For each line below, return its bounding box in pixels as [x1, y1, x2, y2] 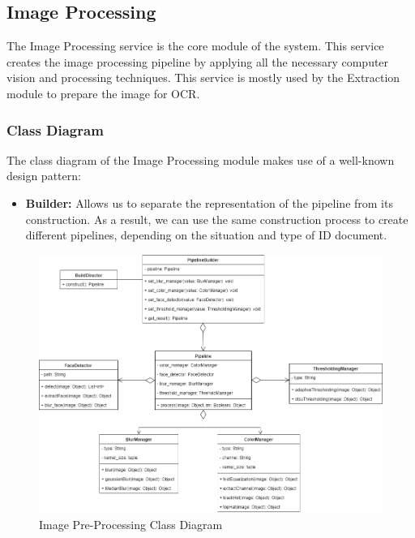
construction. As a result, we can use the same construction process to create [25, 210, 409, 227]
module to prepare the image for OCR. [6, 84, 200, 101]
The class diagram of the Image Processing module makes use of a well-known [6, 151, 395, 168]
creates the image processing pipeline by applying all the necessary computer [6, 53, 389, 70]
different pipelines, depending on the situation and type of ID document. [25, 226, 387, 243]
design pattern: [6, 167, 81, 184]
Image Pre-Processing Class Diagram [39, 515, 223, 532]
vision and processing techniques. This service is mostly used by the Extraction [6, 69, 400, 86]
